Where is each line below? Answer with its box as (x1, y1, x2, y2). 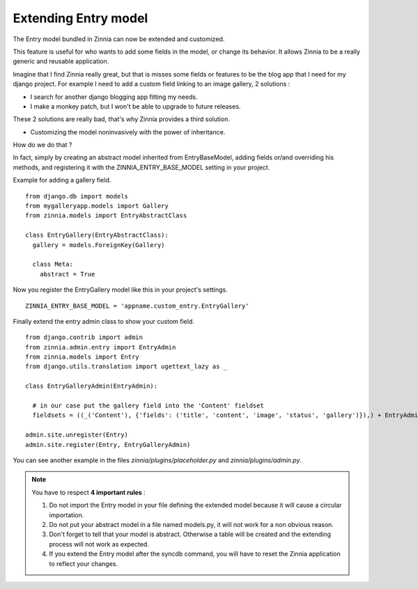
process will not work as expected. (49, 540, 149, 548)
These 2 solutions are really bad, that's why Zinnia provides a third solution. (13, 115, 230, 123)
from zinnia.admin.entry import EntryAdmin (25, 343, 176, 351)
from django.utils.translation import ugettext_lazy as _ (25, 363, 228, 370)
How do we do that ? (13, 141, 72, 149)
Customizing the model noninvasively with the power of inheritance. (30, 127, 226, 136)
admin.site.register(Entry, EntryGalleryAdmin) (25, 441, 191, 448)
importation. (49, 510, 84, 519)
